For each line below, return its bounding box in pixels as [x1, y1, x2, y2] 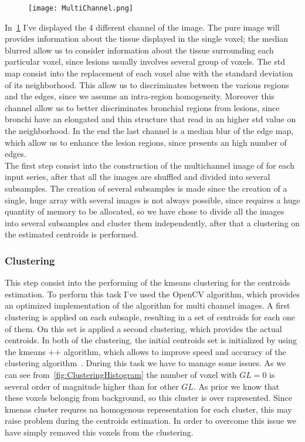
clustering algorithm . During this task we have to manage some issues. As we [5, 357, 286, 369]
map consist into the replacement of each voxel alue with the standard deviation [5, 67, 293, 79]
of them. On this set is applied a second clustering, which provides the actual [5, 322, 282, 334]
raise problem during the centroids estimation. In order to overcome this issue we [5, 414, 296, 427]
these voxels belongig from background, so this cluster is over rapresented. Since [5, 391, 292, 404]
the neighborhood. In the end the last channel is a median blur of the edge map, [5, 125, 294, 136]
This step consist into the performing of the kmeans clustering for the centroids [5, 276, 290, 289]
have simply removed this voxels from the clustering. [5, 426, 194, 438]
